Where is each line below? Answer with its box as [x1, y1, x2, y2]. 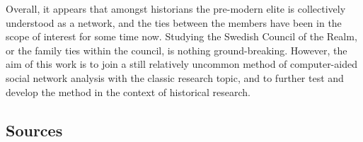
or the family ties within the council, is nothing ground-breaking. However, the [6, 42, 347, 57]
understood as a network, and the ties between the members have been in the [6, 15, 342, 30]
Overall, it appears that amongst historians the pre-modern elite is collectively [6, 1, 346, 16]
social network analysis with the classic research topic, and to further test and [6, 70, 344, 85]
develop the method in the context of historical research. [6, 84, 250, 99]
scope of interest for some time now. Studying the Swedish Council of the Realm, [6, 29, 357, 44]
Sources [6, 119, 63, 141]
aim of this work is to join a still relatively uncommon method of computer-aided [6, 57, 357, 71]
